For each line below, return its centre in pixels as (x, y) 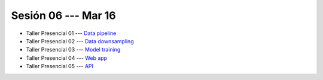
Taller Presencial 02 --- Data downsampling (80, 41)
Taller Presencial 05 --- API (60, 66)
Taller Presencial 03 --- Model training (73, 50)
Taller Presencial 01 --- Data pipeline (71, 33)
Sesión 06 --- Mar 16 (63, 15)
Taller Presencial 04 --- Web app (67, 58)
